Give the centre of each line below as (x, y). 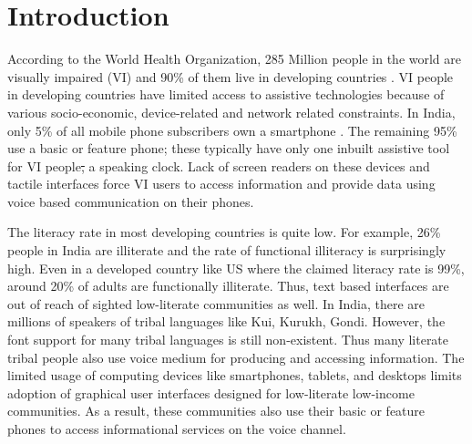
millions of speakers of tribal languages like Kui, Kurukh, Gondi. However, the (226, 321)
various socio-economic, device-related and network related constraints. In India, (231, 112)
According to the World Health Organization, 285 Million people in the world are (235, 59)
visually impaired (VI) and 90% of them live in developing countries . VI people (231, 76)
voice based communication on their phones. (131, 201)
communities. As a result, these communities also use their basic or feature (216, 411)
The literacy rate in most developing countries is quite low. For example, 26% (224, 232)
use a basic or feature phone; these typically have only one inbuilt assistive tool (229, 148)
